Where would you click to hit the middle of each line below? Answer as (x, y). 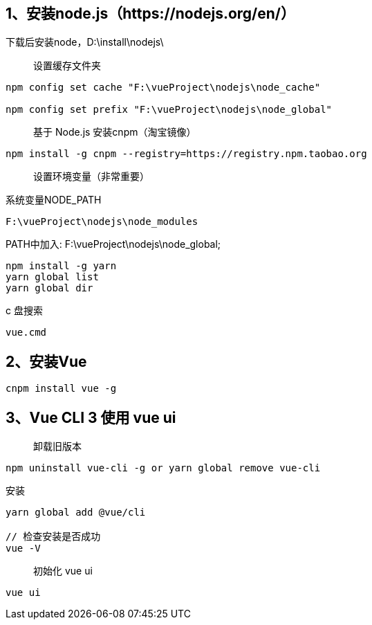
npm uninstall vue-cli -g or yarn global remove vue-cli (163, 468)
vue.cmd (26, 333)
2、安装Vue (46, 361)
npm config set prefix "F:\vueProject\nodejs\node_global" (169, 110)
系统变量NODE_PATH (54, 200)
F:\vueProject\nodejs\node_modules (102, 222)
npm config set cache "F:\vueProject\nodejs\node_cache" (163, 88)
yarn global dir (49, 288)
